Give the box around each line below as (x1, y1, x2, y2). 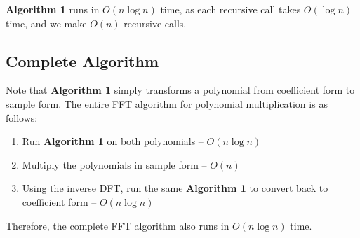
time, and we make (6, 15, 87, 30)
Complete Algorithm (6, 50, 159, 71)
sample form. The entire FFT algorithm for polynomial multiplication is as (6, 96, 328, 111)
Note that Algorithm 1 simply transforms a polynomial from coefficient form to (6, 83, 355, 97)
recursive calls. (124, 15, 187, 30)
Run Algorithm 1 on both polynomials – (22, 134, 204, 148)
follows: (6, 110, 38, 125)
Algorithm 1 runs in (6, 2, 100, 16)
